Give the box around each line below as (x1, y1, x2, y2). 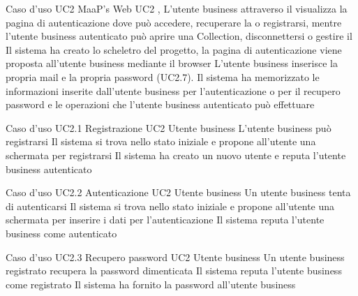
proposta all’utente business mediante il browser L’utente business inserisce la (6, 56, 338, 71)
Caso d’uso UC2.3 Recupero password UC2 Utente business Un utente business (6, 249, 345, 264)
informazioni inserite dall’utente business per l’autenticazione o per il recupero (6, 83, 341, 98)
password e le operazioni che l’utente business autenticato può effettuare (6, 97, 315, 112)
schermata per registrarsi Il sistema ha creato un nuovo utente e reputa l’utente (6, 147, 346, 162)
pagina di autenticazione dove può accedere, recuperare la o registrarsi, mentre (6, 15, 342, 29)
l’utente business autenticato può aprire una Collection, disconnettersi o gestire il (6, 29, 352, 43)
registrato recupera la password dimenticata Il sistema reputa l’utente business (6, 263, 342, 278)
